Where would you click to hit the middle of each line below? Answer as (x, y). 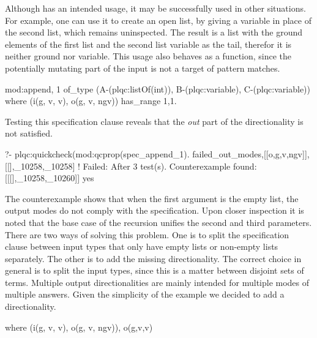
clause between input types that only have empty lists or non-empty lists (142, 246)
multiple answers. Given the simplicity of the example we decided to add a (145, 294)
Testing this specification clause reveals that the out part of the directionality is (154, 121)
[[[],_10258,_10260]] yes (50, 178)
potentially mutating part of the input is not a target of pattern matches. (143, 68)
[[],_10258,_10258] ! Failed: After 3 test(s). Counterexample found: (131, 166)
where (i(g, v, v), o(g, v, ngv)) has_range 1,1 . (91, 101)
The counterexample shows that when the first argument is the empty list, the (152, 198)
